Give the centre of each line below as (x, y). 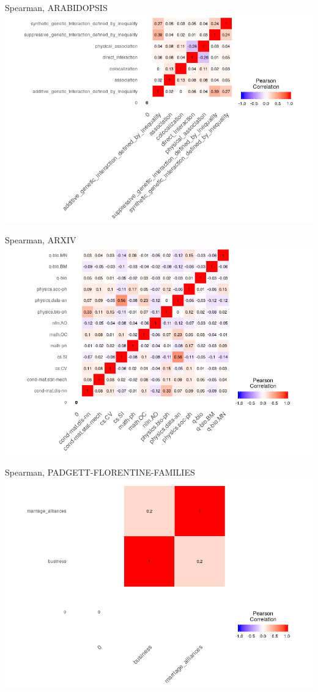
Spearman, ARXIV (41, 239)
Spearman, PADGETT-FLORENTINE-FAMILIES (100, 472)
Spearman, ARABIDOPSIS (56, 7)
